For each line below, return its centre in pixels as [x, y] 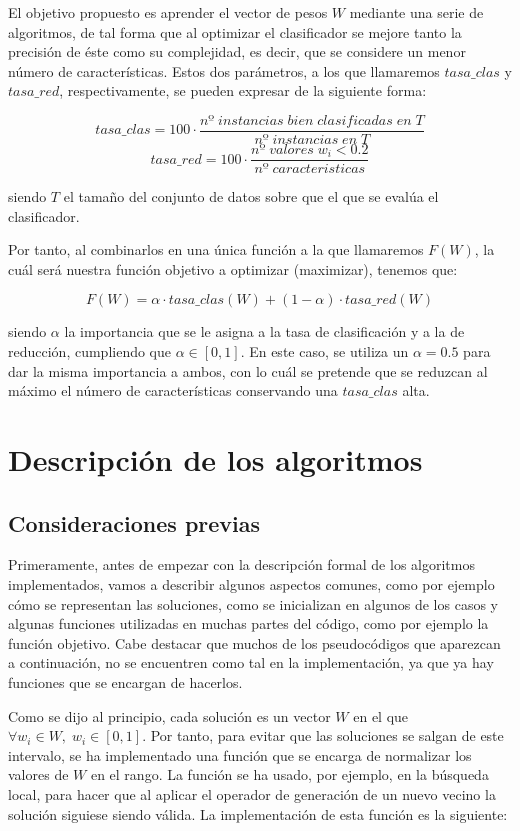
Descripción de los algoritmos [215, 459]
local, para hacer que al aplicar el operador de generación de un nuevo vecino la [252, 793]
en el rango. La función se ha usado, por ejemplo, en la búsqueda [289, 774]
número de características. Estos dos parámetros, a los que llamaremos [224, 70]
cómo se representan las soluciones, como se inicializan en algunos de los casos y [253, 603]
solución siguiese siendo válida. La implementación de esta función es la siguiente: [258, 813]
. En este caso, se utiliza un [324, 351]
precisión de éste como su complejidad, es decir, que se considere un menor [237, 51]
